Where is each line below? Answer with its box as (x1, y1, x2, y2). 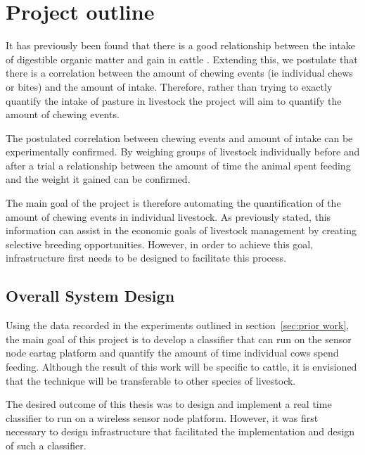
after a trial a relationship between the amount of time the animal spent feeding (6, 158, 351, 172)
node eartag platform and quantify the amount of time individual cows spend (6, 345, 339, 360)
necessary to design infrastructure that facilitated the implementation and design (6, 424, 355, 439)
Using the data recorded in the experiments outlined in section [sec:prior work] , (6, 318, 350, 333)
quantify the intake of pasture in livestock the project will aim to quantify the (6, 93, 342, 108)
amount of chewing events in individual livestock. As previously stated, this (6, 209, 331, 224)
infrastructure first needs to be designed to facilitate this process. (6, 250, 286, 265)
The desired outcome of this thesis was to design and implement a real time (6, 397, 332, 411)
